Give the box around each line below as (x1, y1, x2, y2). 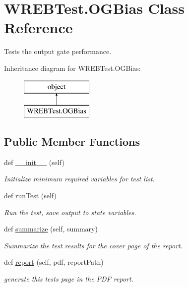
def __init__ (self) (4, 157, 64, 167)
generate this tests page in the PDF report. (4, 274, 133, 284)
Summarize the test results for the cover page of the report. (4, 240, 183, 250)
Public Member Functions (4, 134, 140, 149)
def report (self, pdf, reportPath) (4, 257, 104, 267)
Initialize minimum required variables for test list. (4, 173, 155, 184)
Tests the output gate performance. (4, 46, 112, 57)
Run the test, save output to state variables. (4, 207, 136, 217)
